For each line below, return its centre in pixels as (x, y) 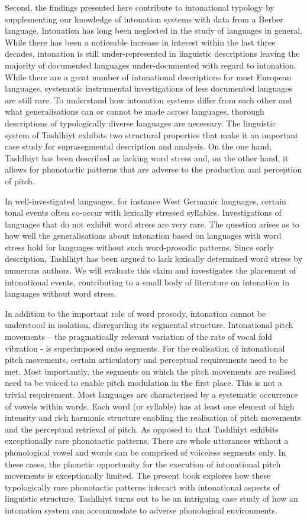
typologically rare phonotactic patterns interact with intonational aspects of (142, 487)
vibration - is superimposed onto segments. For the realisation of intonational (145, 348)
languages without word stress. (61, 293)
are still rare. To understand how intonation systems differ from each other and (148, 100)
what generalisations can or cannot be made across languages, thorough (135, 111)
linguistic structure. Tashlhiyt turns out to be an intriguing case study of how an (151, 498)
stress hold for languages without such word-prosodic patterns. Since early (139, 247)
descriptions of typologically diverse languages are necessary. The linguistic (140, 123)
